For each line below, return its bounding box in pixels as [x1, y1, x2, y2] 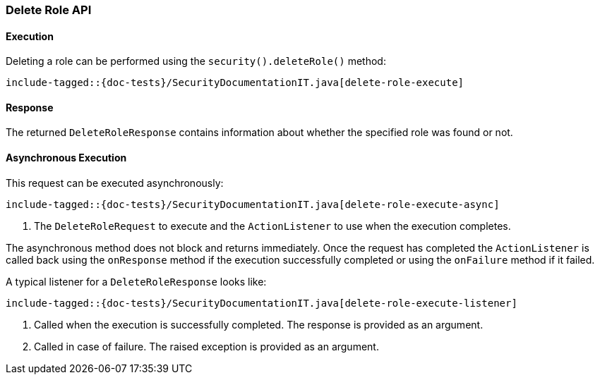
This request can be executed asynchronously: [6, 176, 224, 189]
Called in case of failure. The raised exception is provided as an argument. [34, 340, 379, 353]
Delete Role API [6, 3, 92, 17]
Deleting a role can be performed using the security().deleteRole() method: [6, 55, 386, 68]
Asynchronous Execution [6, 152, 127, 164]
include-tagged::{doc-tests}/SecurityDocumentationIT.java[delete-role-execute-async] [6, 198, 500, 210]
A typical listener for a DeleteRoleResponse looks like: [6, 275, 267, 288]
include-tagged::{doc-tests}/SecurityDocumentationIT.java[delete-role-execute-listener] [6, 297, 517, 309]
